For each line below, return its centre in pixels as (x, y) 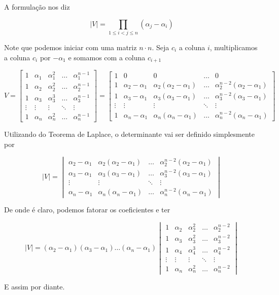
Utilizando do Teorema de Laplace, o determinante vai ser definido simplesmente (130, 134)
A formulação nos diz (37, 7)
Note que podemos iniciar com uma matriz (71, 47)
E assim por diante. (34, 286)
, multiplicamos (234, 47)
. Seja (161, 47)
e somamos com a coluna (107, 57)
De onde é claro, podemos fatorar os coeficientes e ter (87, 210)
